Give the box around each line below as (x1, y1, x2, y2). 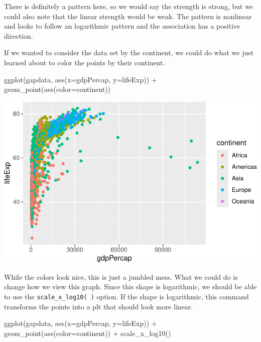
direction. (4, 30, 33, 41)
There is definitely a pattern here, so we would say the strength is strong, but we (4, 1, 253, 11)
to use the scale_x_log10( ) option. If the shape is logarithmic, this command (4, 291, 249, 301)
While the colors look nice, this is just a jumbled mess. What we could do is (4, 271, 238, 282)
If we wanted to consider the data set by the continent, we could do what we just (4, 47, 254, 58)
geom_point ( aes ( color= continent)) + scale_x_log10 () (4, 327, 171, 338)
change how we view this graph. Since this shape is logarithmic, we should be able (4, 281, 257, 292)
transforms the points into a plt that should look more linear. (4, 301, 193, 311)
